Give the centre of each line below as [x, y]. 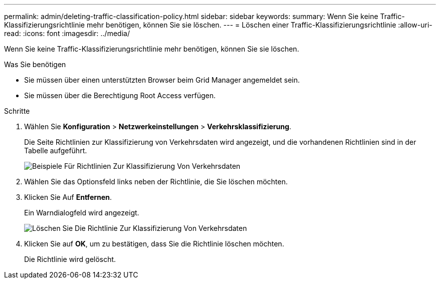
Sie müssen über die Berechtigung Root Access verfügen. [120, 95]
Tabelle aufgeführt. [56, 151]
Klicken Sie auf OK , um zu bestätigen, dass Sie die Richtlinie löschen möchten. [154, 244]
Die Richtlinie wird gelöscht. [70, 259]
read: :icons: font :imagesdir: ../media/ [67, 33]
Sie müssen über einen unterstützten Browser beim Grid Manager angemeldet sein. [162, 80]
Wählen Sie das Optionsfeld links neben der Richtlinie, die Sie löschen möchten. [156, 182]
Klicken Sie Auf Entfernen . [68, 197]
